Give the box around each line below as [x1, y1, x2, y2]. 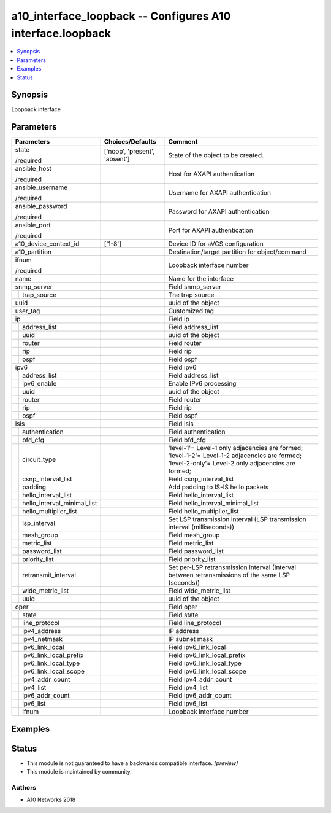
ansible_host [15, 165, 52, 173]
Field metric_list [168, 539, 214, 548]
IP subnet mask [168, 635, 213, 644]
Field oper [168, 602, 198, 611]
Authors [11, 784, 37, 792]
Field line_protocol [168, 619, 222, 628]
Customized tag [168, 307, 215, 316]
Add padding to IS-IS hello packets [168, 483, 269, 491]
